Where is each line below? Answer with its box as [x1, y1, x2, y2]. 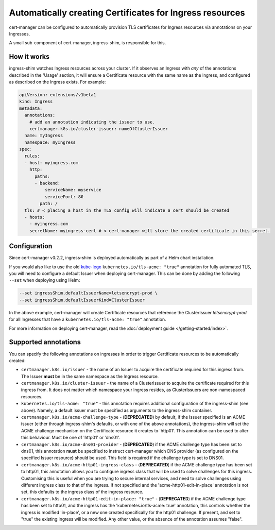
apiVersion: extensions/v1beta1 [19, 92, 97, 97]
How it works [9, 52, 50, 61]
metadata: [19, 105, 43, 111]
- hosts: [24, 214, 45, 220]
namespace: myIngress [24, 139, 76, 145]
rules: [24, 153, 40, 159]
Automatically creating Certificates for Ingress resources [9, 7, 245, 18]
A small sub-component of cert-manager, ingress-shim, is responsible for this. [9, 40, 166, 46]
